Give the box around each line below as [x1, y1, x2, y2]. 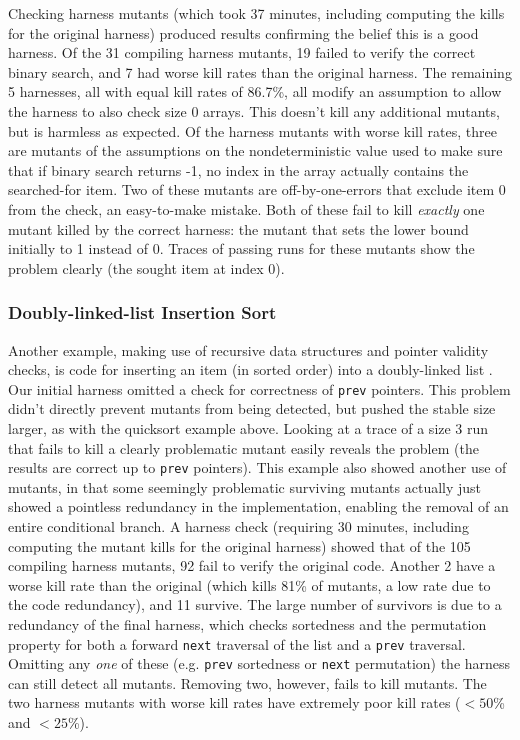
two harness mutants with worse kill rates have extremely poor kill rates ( [8, 692, 461, 713]
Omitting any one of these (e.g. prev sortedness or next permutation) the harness [8, 653, 511, 674]
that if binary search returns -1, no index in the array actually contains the [8, 159, 469, 180]
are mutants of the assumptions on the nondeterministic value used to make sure [8, 140, 503, 161]
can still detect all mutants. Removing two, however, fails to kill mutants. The [8, 672, 487, 693]
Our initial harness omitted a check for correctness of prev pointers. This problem [8, 378, 511, 399]
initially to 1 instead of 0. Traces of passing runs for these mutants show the [8, 238, 475, 259]
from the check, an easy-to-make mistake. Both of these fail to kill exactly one [8, 198, 485, 219]
